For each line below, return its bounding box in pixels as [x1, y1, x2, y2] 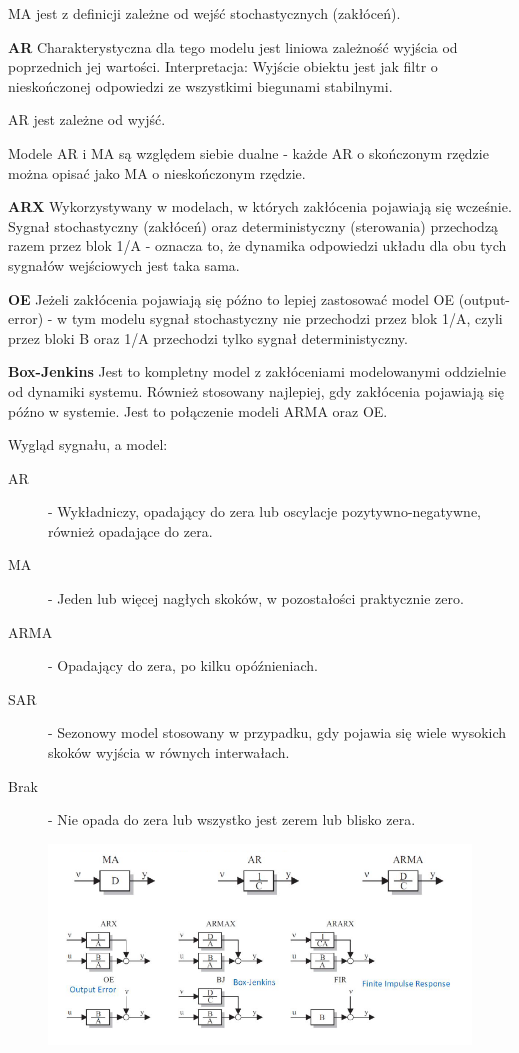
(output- [458, 288, 511, 309]
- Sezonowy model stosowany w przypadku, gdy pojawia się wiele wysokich [48, 722, 507, 743]
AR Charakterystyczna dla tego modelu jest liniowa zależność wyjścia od [8, 36, 458, 57]
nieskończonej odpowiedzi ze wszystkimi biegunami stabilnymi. [8, 75, 393, 96]
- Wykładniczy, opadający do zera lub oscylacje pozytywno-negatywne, [48, 501, 482, 522]
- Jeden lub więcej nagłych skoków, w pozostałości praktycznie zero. [48, 588, 464, 609]
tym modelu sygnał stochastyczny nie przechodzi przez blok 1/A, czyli [71, 308, 503, 329]
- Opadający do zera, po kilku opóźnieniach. [48, 655, 318, 676]
